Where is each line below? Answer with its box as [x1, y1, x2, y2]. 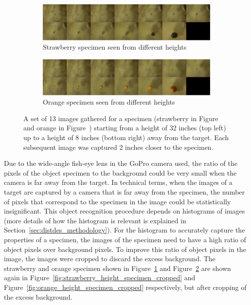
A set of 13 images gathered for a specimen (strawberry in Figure [23, 113, 218, 123]
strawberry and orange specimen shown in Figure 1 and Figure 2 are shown [4, 263, 231, 273]
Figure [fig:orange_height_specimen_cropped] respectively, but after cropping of [4, 282, 247, 292]
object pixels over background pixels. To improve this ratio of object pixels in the [4, 244, 246, 254]
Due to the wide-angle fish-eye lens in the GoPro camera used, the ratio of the [4, 158, 237, 168]
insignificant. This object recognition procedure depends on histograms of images [4, 206, 245, 216]
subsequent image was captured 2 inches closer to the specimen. [23, 142, 214, 152]
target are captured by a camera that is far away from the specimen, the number [4, 187, 245, 197]
